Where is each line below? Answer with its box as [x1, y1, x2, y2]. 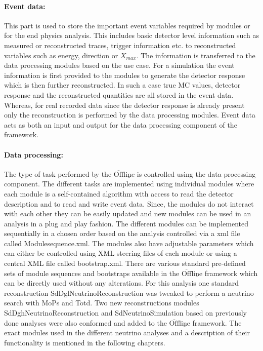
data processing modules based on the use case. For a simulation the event [4, 60, 235, 70]
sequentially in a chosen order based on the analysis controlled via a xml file [4, 228, 240, 239]
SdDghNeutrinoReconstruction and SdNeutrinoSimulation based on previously [4, 307, 247, 318]
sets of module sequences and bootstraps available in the [4, 267, 180, 278]
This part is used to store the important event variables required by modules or [4, 20, 250, 30]
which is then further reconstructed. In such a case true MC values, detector [4, 80, 241, 90]
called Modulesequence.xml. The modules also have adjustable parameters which [4, 238, 254, 248]
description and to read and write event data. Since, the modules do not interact [4, 198, 254, 209]
